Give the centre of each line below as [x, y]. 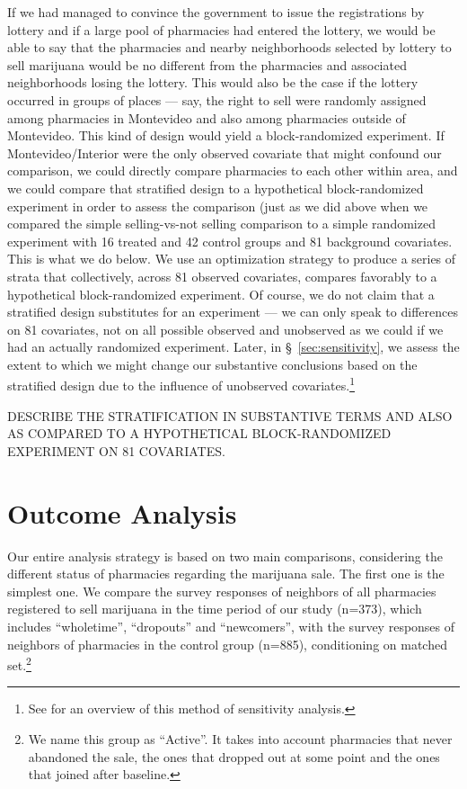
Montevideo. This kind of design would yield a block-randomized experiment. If [226, 135]
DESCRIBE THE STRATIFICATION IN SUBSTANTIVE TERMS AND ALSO [230, 415]
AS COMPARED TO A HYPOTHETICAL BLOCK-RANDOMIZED [199, 433]
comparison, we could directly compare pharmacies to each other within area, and [233, 170]
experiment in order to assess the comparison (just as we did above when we [218, 206]
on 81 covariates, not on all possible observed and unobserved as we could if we [225, 329]
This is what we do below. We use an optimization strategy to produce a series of [232, 259]
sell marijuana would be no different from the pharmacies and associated [207, 64]
